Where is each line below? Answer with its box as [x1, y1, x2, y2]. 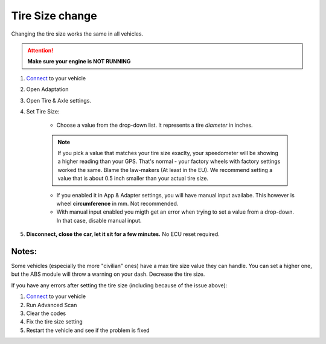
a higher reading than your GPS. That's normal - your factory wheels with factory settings [57, 158, 281, 165]
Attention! [27, 46, 54, 54]
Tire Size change [11, 9, 97, 22]
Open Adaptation [26, 86, 69, 93]
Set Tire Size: [26, 107, 60, 115]
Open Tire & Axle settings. [26, 97, 92, 104]
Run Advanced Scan [26, 301, 77, 308]
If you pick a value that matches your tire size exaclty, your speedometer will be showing [57, 150, 279, 157]
